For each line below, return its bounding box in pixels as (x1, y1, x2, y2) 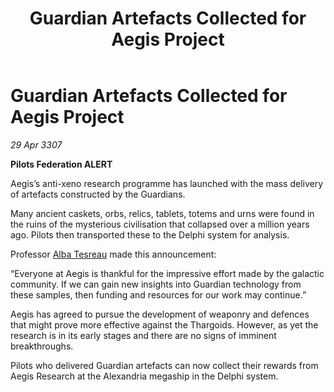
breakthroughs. (10, 340, 74, 352)
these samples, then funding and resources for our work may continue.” (10, 288, 307, 301)
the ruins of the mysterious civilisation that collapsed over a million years (10, 218, 310, 230)
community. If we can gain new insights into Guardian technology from (10, 278, 302, 290)
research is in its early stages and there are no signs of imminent (10, 329, 277, 341)
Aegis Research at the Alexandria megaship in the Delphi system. (10, 370, 279, 382)
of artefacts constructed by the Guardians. (10, 188, 186, 200)
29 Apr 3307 (10, 138, 63, 151)
